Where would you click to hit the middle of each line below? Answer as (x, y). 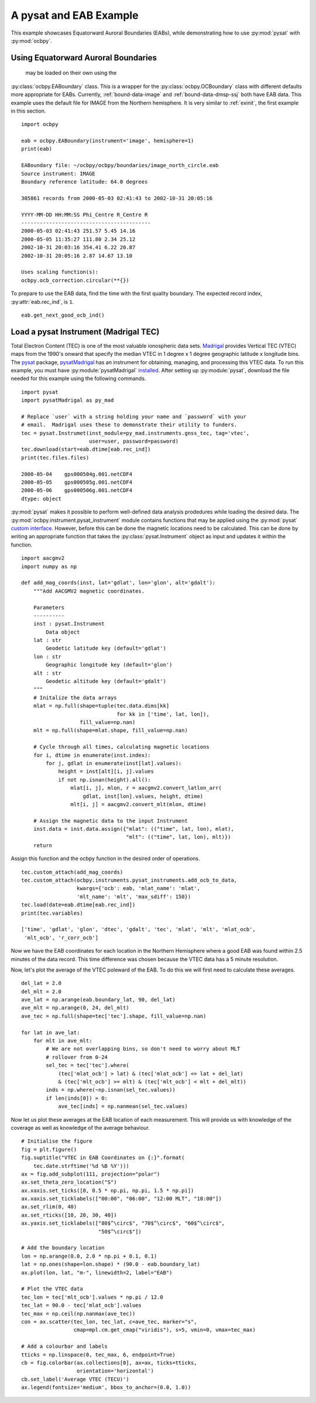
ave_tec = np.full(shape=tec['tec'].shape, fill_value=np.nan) (114, 1016)
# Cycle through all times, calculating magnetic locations (121, 747)
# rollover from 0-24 (77, 1057)
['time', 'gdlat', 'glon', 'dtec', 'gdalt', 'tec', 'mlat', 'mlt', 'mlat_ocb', (138, 930)
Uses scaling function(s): (60, 272)
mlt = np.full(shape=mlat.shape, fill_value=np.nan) (111, 731)
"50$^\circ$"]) (120, 1232)
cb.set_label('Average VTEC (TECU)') (75, 1379)
